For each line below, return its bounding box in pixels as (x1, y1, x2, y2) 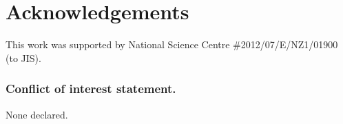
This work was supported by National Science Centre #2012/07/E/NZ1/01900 (6, 37, 338, 52)
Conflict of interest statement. (6, 80, 176, 97)
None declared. (6, 107, 68, 121)
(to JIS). (6, 50, 41, 65)
